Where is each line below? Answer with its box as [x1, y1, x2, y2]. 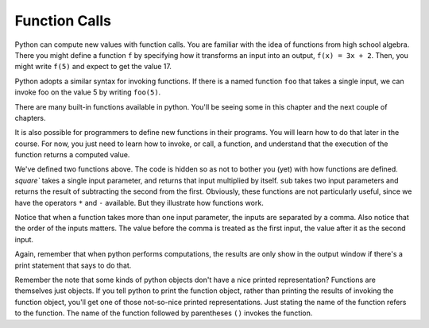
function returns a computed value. [14, 150, 130, 160]
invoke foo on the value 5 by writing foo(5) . [14, 87, 161, 97]
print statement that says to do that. [14, 260, 132, 270]
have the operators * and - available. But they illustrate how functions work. [14, 198, 264, 207]
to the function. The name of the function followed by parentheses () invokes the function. [14, 308, 313, 318]
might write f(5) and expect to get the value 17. [14, 62, 172, 71]
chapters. [14, 113, 47, 122]
